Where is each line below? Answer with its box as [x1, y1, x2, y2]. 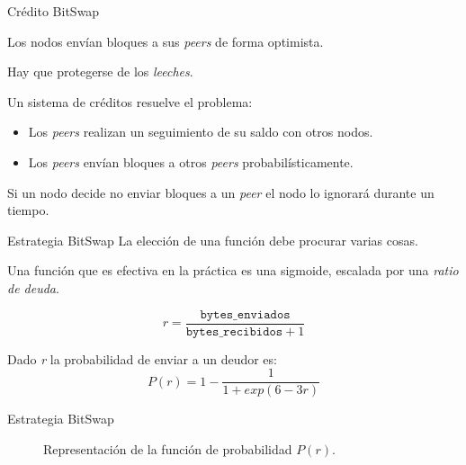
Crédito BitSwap [7, 2, 100, 20]
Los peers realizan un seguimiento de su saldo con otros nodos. [28, 122, 373, 141]
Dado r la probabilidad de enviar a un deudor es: [7, 349, 277, 368]
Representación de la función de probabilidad [43, 439, 292, 458]
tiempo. [7, 201, 49, 219]
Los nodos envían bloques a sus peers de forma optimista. [7, 31, 324, 50]
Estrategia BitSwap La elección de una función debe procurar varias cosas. [7, 230, 418, 249]
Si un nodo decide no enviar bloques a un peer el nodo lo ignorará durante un [7, 183, 435, 201]
